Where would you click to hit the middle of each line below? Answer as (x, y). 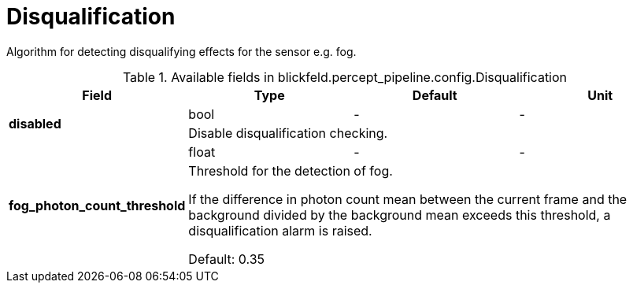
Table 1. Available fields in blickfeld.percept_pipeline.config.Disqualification (345, 77)
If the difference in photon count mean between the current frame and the (408, 199)
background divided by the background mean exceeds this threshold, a (400, 215)
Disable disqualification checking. (288, 133)
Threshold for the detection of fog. (291, 170)
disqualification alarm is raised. (280, 230)
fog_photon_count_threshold (97, 205)
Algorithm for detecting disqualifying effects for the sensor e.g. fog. (181, 51)
